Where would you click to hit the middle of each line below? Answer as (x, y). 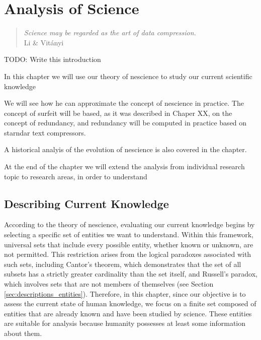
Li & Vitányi (44, 42)
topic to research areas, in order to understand (76, 176)
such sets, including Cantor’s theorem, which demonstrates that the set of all (123, 264)
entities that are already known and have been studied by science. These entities (128, 313)
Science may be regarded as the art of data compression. (110, 32)
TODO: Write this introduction (53, 59)
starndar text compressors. (45, 132)
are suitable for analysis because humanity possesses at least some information (125, 323)
